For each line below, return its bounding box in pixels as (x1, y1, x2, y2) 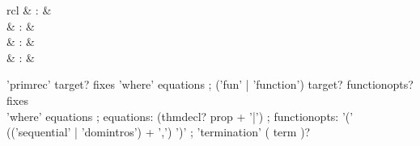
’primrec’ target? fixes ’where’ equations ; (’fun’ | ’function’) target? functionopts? (6, 76, 414, 93)
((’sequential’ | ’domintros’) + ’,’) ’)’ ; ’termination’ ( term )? (6, 123, 311, 140)
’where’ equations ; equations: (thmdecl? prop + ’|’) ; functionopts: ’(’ (6, 107, 354, 124)
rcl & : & (6, 2, 52, 18)
